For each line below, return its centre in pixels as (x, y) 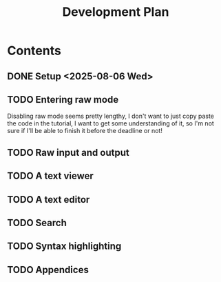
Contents (34, 51)
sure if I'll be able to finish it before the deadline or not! (85, 131)
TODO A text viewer (51, 176)
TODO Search (37, 222)
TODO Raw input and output (68, 152)
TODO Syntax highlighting (64, 246)
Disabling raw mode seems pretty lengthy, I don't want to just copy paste (111, 116)
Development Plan (116, 12)
